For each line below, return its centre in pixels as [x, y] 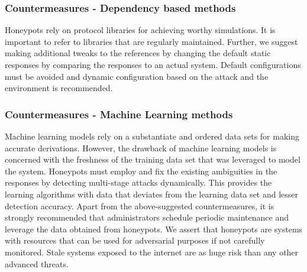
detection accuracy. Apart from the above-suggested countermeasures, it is [140, 205]
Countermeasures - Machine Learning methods [119, 114]
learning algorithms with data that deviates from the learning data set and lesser [152, 194]
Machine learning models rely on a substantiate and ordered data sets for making [152, 136]
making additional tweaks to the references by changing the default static [138, 53]
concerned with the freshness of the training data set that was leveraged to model [153, 159]
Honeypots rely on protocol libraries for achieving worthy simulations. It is [140, 30]
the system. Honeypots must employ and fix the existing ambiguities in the [141, 171]
